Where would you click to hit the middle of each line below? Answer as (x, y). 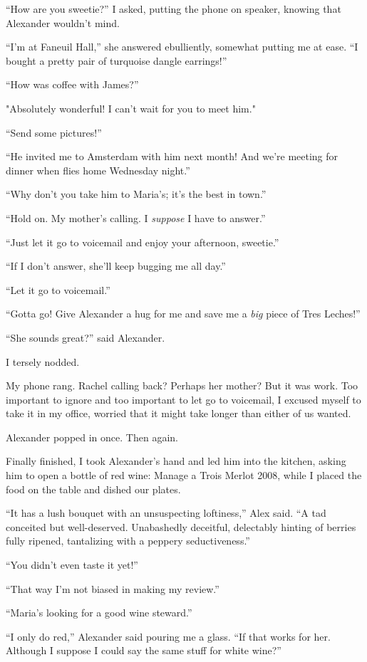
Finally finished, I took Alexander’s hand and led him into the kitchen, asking (176, 461)
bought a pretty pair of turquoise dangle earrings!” (117, 60)
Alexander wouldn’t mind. (63, 22)
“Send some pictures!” (54, 132)
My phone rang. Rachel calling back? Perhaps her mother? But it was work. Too (182, 385)
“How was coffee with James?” (72, 84)
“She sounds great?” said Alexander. (86, 337)
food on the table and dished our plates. (93, 489)
